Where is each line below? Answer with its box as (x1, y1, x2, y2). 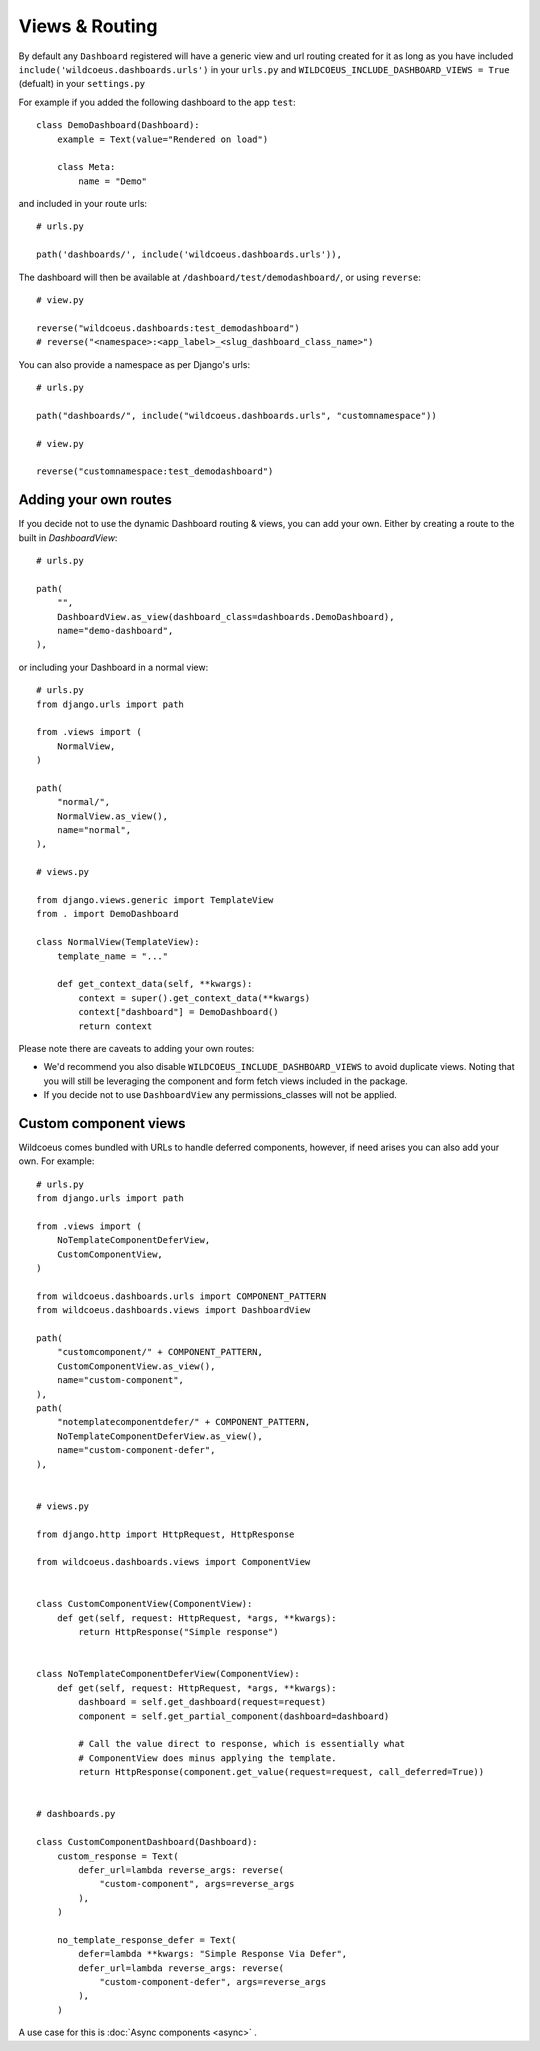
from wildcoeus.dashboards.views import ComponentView (36, 1556, 311, 1568)
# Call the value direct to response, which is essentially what (78, 1738, 406, 1750)
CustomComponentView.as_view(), (56, 1360, 216, 1372)
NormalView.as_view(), (56, 810, 169, 822)
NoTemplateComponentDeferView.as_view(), (56, 1430, 264, 1442)
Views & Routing (18, 15, 158, 37)
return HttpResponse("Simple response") (78, 1626, 279, 1638)
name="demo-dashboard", (56, 625, 174, 636)
